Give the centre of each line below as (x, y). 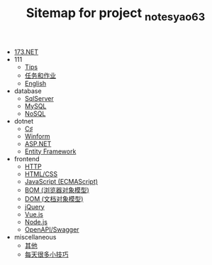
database (28, 91)
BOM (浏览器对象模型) (57, 190)
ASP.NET (38, 144)
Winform (37, 136)
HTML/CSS (41, 174)
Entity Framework (50, 151)
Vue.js (34, 214)
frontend (27, 158)
